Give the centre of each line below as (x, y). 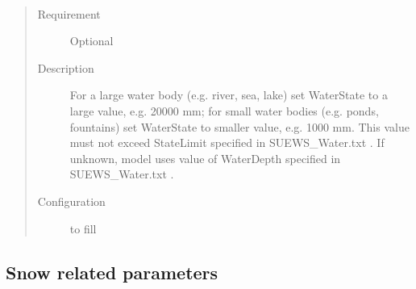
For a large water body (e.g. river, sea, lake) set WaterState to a (229, 95)
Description (66, 67)
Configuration (71, 201)
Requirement (69, 13)
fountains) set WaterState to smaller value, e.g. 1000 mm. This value (239, 126)
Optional (92, 41)
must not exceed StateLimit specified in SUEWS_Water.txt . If (227, 142)
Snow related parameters (112, 272)
